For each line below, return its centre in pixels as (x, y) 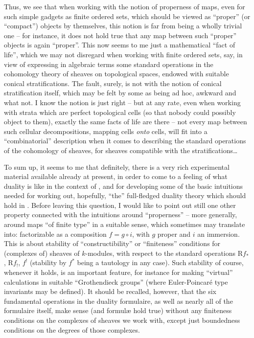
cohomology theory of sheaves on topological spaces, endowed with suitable (116, 74)
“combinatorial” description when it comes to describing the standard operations (125, 141)
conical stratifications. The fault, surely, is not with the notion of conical (113, 83)
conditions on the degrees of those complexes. (72, 329)
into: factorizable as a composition (55, 234)
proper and (174, 234)
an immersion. (219, 234)
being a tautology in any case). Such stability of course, (160, 262)
